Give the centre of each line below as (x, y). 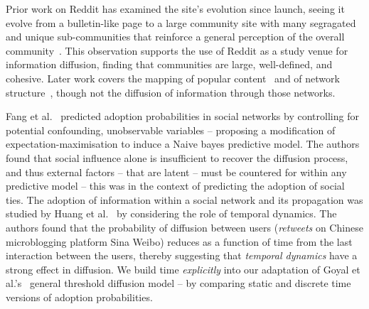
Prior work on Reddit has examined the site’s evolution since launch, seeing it (175, 9)
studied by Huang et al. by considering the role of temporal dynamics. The (171, 213)
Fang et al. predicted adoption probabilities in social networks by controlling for (182, 116)
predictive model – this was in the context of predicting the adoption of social (175, 186)
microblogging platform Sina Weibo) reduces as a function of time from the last (179, 241)
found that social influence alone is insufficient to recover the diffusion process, (177, 157)
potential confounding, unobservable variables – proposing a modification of (171, 130)
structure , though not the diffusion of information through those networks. (171, 92)
